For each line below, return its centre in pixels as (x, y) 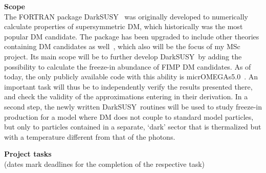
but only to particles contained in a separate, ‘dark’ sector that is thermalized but (133, 127)
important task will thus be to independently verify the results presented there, (128, 86)
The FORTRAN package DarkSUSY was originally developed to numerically (126, 16)
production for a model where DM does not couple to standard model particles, (129, 116)
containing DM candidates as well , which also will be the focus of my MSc (122, 46)
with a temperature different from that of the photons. (90, 136)
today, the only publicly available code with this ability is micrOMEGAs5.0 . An (131, 77)
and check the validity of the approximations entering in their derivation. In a (126, 96)
